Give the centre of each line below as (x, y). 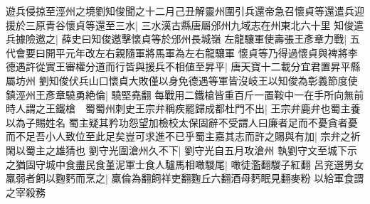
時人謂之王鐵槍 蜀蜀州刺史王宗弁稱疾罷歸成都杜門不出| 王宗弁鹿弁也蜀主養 (183, 108)
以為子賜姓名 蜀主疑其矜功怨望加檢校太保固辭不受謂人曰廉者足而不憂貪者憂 (182, 122)
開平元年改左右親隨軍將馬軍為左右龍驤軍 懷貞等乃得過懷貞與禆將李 (201, 52)
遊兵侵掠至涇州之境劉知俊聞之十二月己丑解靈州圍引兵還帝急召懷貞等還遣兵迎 (185, 11)
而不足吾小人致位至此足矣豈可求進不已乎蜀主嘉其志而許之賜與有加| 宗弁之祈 (183, 136)
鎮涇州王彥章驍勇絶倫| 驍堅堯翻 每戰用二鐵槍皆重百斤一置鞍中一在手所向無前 (185, 94)
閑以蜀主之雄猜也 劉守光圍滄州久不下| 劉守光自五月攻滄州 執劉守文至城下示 (181, 150)
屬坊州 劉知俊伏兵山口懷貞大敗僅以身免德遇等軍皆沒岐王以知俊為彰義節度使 (182, 80)
